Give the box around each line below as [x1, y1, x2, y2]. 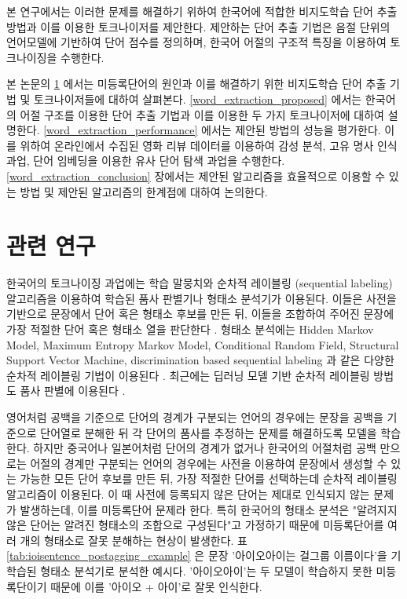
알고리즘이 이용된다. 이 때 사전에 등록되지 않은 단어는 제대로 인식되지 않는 [6, 485, 370, 502]
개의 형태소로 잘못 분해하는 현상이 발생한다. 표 [20, 531, 248, 548]
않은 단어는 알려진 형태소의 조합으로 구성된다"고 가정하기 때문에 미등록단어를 [6, 517, 384, 533]
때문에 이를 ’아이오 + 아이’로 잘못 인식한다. [50, 578, 262, 594]
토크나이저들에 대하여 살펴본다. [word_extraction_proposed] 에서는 [34, 90, 362, 107]
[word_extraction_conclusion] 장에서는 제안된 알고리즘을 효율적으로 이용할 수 [6, 167, 386, 184]
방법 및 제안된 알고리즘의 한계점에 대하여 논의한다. [20, 183, 268, 199]
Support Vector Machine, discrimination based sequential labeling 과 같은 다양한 [6, 352, 394, 368]
